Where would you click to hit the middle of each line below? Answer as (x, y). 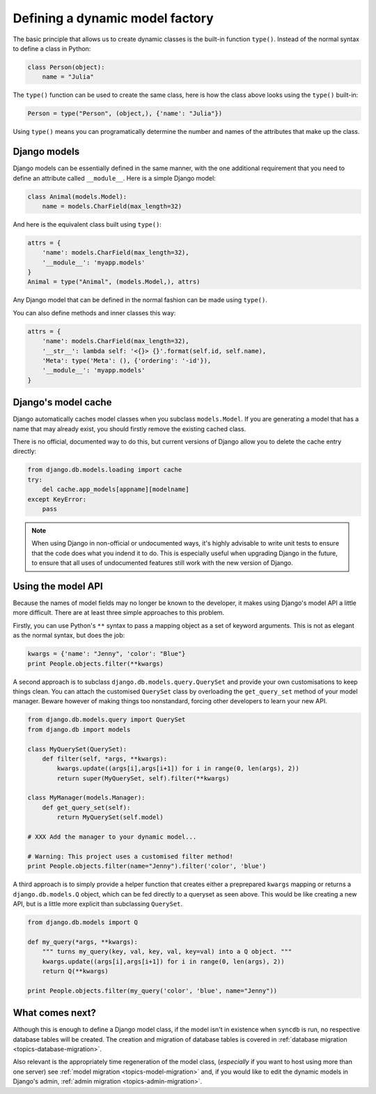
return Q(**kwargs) (76, 971)
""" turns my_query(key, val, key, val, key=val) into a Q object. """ (167, 952)
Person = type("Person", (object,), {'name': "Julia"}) (125, 114)
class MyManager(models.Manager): (86, 798)
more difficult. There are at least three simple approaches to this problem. (119, 613)
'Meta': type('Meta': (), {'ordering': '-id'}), (127, 360)
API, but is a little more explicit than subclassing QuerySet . (98, 904)
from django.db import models (79, 729)
